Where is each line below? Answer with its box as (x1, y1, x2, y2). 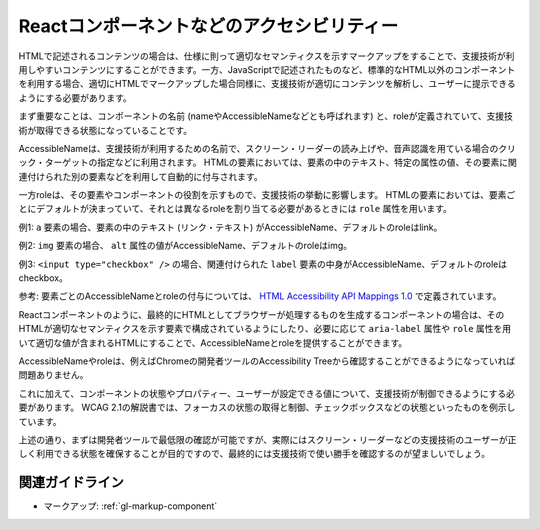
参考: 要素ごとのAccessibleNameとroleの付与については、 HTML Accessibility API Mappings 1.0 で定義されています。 (18, 290, 502, 302)
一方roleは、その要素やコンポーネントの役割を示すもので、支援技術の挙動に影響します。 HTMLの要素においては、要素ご (18, 189, 516, 201)
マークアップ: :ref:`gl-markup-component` (43, 500, 218, 512)
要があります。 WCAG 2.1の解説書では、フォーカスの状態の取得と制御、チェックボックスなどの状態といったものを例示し (18, 401, 516, 414)
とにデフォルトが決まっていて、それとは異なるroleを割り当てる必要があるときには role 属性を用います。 (18, 203, 452, 215)
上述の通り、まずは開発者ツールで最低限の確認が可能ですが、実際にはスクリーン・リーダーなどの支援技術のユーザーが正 (18, 433, 517, 445)
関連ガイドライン (18, 474, 124, 491)
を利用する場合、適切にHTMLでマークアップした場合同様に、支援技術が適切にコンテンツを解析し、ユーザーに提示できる (18, 78, 517, 90)
